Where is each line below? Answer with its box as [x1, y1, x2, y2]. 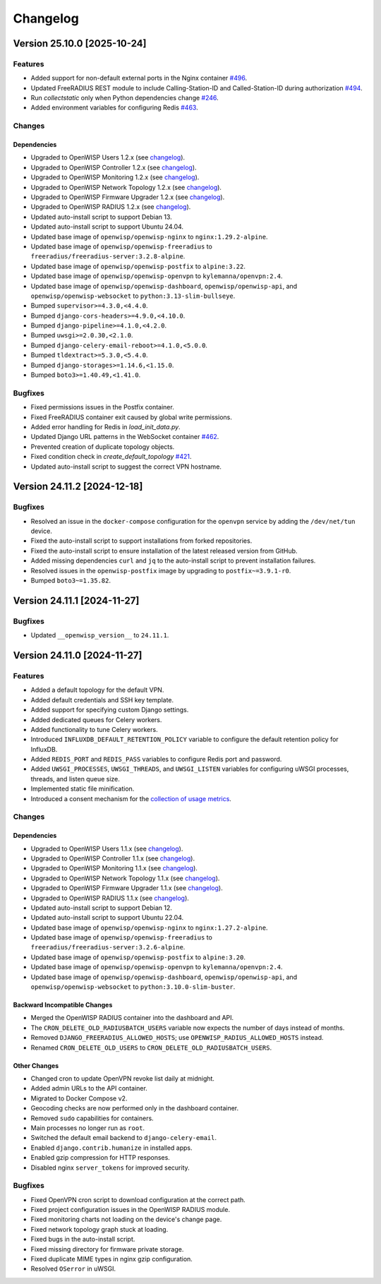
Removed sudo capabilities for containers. [30, 1114, 155, 1122]
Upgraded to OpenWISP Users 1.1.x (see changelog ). [30, 844, 183, 853]
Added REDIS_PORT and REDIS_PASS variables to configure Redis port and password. [30, 755, 282, 764]
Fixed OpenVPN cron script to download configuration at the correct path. [30, 1195, 246, 1204]
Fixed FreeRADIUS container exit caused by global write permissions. [30, 413, 232, 421]
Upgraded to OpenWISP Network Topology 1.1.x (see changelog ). [30, 874, 220, 882]
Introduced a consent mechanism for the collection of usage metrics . [30, 794, 232, 803]
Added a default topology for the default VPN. [30, 685, 164, 695]
